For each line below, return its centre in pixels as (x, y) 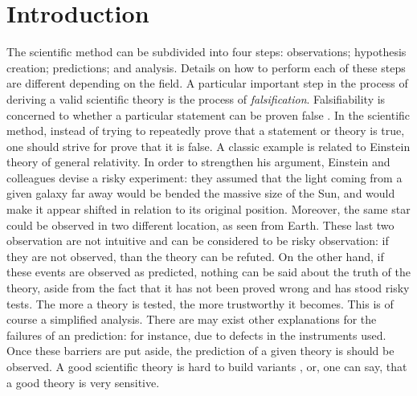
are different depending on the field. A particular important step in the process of (207, 83)
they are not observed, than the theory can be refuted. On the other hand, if (195, 256)
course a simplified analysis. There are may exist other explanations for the (192, 319)
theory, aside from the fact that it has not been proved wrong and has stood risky (208, 288)
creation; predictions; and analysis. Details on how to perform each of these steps (206, 67)
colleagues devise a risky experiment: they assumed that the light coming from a (204, 177)
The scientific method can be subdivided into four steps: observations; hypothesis (206, 52)
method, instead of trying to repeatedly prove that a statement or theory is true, (206, 131)
